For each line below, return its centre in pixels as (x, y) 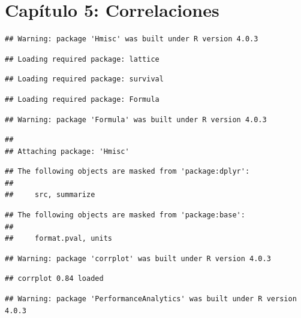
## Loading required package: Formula (82, 99)
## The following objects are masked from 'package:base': (125, 215)
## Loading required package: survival (84, 79)
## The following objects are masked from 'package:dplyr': (127, 172)
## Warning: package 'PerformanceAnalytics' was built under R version (151, 299)
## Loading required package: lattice (82, 59)
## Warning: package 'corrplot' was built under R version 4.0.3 (138, 258)
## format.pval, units (58, 239)
